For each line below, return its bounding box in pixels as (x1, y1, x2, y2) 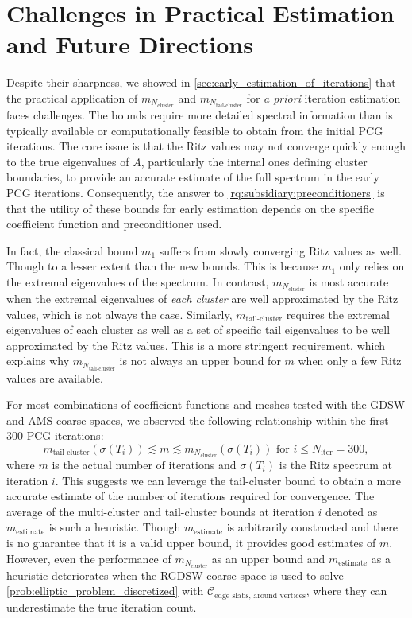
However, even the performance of (6, 550, 171, 566)
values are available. (6, 369, 103, 386)
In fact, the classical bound (6, 242, 138, 258)
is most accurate (309, 273, 389, 290)
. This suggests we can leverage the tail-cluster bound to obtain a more (55, 472, 401, 488)
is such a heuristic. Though (48, 519, 181, 535)
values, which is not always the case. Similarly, (6, 305, 233, 322)
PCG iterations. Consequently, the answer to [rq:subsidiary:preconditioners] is (6, 184, 385, 200)
